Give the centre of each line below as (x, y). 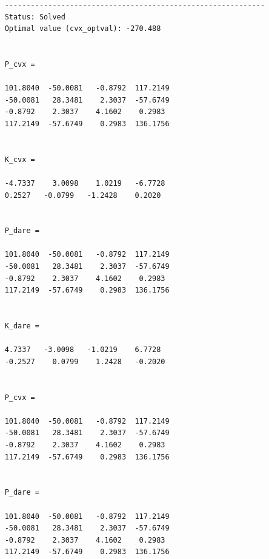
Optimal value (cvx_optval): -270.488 (83, 29)
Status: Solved (35, 17)
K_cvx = (20, 159)
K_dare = (22, 326)
